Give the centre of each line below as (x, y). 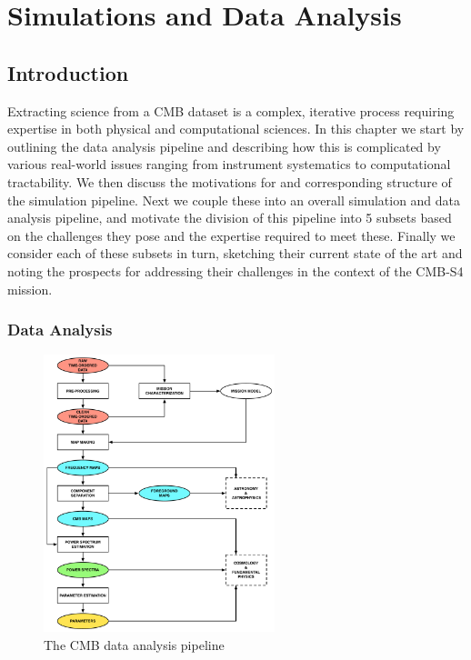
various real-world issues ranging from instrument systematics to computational (229, 164)
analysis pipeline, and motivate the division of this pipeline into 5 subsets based (230, 218)
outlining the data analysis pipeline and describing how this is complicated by (224, 146)
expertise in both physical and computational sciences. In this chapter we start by (236, 129)
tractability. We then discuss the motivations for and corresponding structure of (230, 181)
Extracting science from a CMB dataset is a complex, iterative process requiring (231, 110)
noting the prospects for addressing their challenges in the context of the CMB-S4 (235, 270)
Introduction (68, 72)
